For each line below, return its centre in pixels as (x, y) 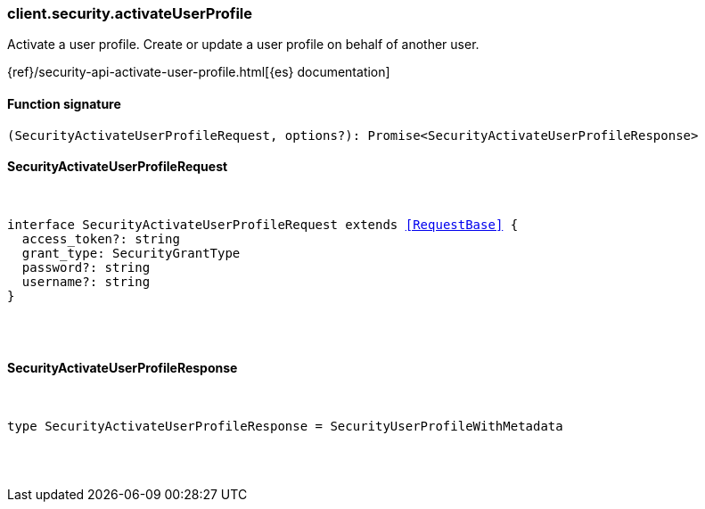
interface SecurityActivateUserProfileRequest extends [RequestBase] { (263, 224)
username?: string (86, 281)
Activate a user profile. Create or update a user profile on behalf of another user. (243, 45)
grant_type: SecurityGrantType (131, 253)
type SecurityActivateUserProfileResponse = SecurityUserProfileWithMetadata (285, 427)
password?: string (86, 267)
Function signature (64, 103)
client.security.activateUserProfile (130, 13)
